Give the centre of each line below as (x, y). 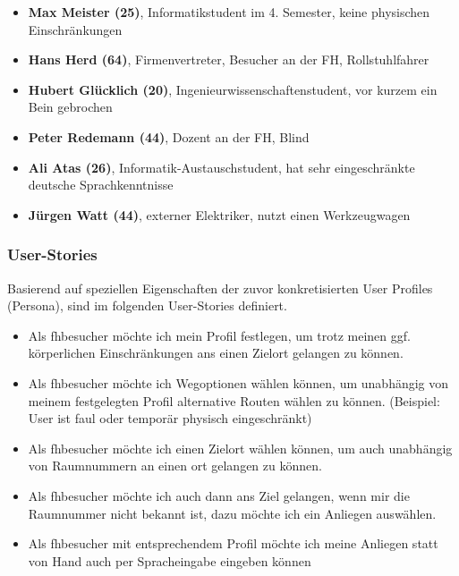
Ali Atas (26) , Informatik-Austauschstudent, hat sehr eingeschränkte (221, 167)
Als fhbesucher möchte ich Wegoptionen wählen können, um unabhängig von (238, 382)
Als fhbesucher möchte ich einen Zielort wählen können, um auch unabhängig (240, 448)
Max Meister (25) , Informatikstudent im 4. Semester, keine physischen (229, 12)
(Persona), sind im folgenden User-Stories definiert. (147, 305)
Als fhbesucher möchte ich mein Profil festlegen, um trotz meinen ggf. (219, 335)
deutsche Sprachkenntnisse (101, 185)
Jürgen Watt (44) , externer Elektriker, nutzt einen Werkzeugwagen (219, 214)
